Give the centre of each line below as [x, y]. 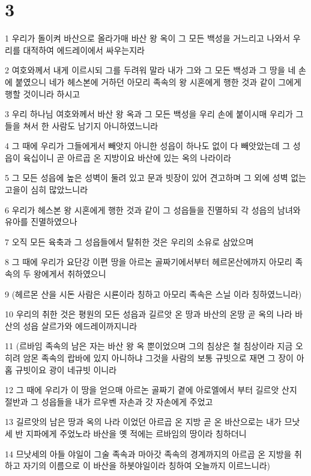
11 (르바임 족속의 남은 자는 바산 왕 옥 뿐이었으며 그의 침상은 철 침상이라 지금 [149, 346]
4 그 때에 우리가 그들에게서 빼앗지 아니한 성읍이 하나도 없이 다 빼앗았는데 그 [148, 146]
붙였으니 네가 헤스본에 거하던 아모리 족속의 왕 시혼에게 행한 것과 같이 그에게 [158, 81]
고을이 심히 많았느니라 [47, 190]
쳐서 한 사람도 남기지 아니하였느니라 [91, 125]
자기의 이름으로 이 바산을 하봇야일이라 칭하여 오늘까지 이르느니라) [147, 465]
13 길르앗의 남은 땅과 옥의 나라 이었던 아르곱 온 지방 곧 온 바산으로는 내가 [143, 422]
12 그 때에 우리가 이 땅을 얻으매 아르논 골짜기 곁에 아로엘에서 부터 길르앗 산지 [151, 390]
